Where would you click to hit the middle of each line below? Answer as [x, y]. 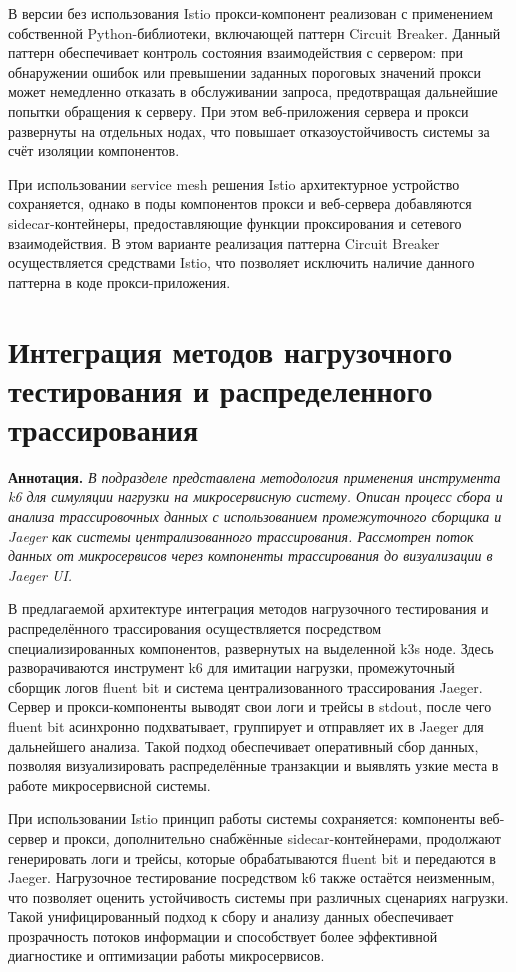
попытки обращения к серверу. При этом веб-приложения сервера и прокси [238, 110]
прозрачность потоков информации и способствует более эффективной [223, 935]
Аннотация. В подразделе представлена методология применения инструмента [254, 476]
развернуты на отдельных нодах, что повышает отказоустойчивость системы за [249, 130]
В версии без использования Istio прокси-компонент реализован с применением [250, 13]
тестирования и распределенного [220, 389]
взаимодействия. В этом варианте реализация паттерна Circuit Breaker [224, 242]
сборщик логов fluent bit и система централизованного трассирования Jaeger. [245, 686]
